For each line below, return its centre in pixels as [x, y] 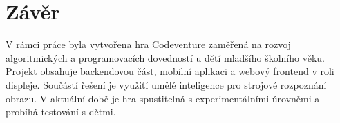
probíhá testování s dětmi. [61, 112]
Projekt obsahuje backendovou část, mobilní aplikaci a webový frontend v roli [170, 71]
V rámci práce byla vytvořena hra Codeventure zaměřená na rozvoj [148, 44]
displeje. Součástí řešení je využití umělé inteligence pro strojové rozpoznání [166, 84]
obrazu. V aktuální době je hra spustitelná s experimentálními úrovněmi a [163, 98]
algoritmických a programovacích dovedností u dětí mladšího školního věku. [165, 57]
